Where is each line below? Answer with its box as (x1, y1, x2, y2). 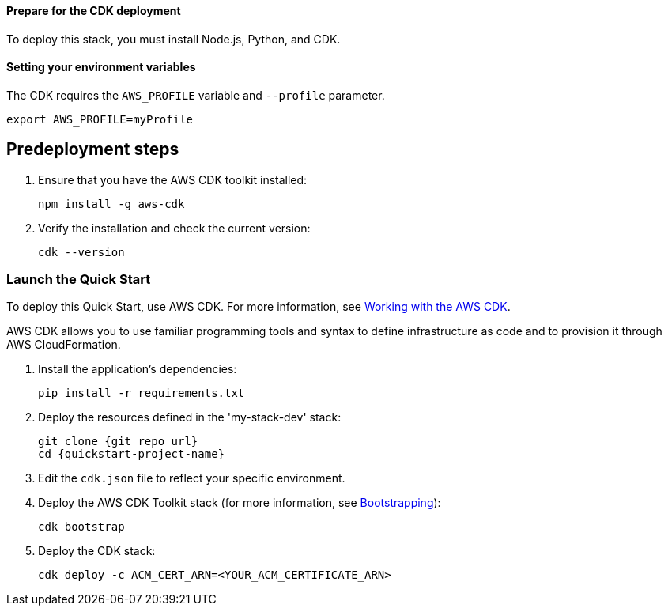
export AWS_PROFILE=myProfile (6, 112, 194, 126)
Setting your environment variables (6, 60, 196, 74)
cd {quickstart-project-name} (38, 448, 225, 461)
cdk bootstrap (38, 520, 125, 534)
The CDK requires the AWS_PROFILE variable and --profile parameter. (6, 88, 385, 102)
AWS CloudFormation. (6, 338, 121, 352)
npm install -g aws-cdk (38, 197, 185, 210)
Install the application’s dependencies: (38, 362, 237, 376)
